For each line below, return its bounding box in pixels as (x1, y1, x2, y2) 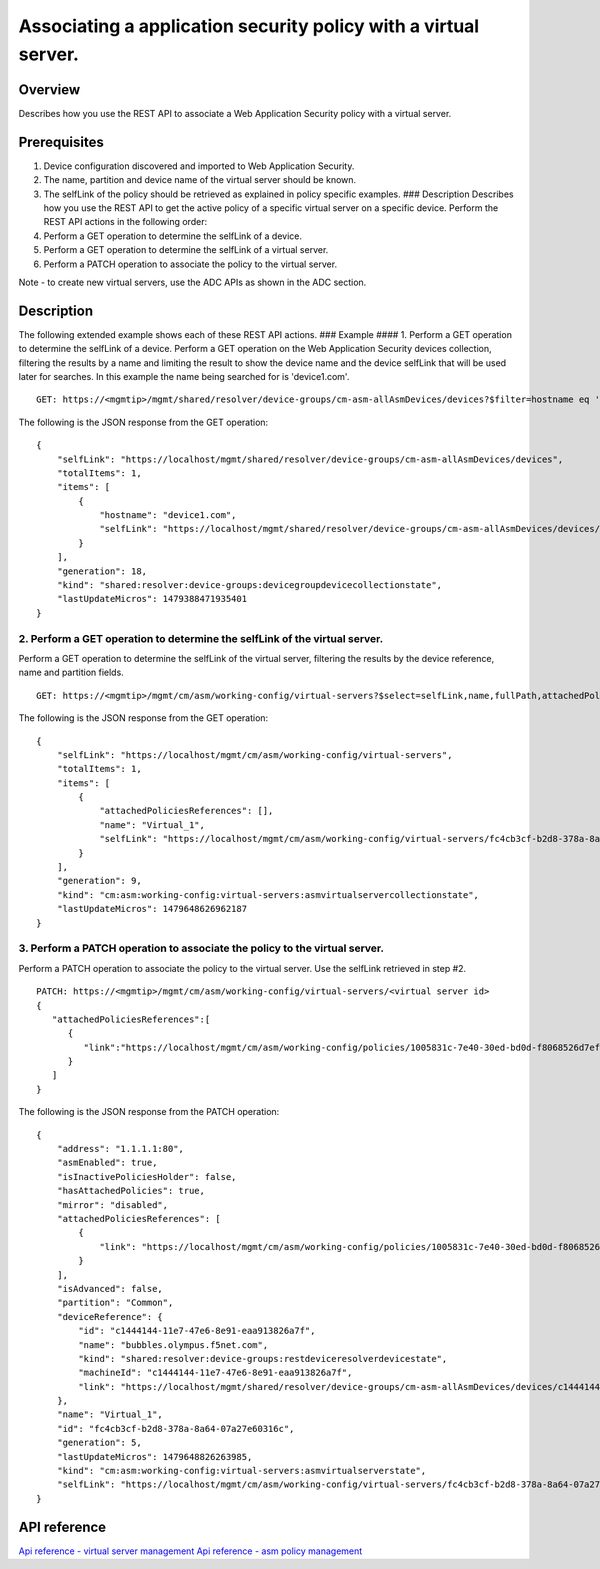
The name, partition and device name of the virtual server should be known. (43, 174, 357, 186)
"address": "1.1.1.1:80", (56, 1143, 185, 1155)
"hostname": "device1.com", (99, 510, 237, 521)
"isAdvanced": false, (56, 1283, 164, 1294)
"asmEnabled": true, (56, 1157, 158, 1169)
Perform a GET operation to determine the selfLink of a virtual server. (43, 244, 329, 256)
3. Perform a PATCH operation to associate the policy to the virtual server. (18, 941, 385, 955)
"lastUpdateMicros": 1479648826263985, (56, 1451, 253, 1462)
